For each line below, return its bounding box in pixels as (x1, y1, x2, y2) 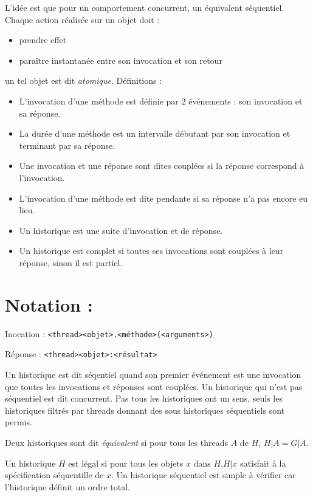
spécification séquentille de (5, 468, 104, 481)
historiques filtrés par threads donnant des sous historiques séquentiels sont (5, 403, 285, 416)
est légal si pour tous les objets (68, 456, 184, 469)
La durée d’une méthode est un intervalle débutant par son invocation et (19, 127, 291, 140)
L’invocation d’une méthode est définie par (19, 94, 179, 107)
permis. (5, 416, 32, 428)
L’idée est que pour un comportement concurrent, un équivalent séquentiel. (5, 1, 284, 13)
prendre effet (19, 33, 67, 46)
